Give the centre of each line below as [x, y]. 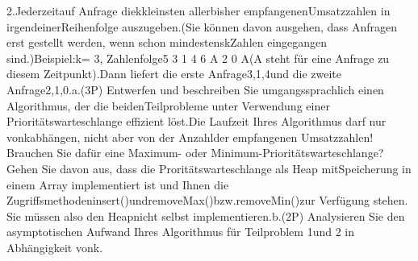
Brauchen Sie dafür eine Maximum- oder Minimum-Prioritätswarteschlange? [195, 153]
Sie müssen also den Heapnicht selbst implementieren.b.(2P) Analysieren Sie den [206, 215]
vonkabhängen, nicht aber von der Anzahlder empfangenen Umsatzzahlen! [190, 137]
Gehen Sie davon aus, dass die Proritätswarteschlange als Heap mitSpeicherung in [209, 168]
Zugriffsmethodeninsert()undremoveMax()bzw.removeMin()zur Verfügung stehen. [207, 200]
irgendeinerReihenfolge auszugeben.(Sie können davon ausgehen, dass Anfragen [202, 26]
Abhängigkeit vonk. [55, 247]
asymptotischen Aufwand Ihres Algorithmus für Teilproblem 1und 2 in [181, 232]
